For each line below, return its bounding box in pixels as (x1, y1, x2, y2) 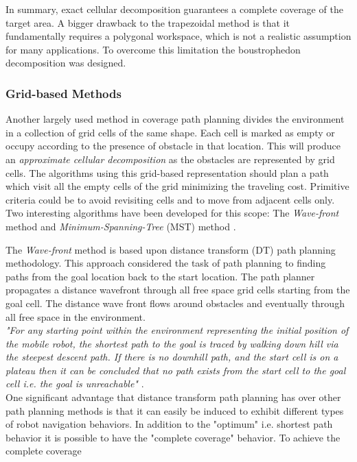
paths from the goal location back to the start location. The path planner (5, 269, 315, 283)
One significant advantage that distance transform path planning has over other (5, 390, 341, 404)
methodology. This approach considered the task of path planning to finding (5, 256, 326, 270)
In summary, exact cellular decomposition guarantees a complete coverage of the (5, 2, 343, 16)
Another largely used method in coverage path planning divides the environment (5, 112, 345, 126)
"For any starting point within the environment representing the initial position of (5, 323, 349, 337)
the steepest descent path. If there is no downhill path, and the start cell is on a (5, 350, 338, 364)
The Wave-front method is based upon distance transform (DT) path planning (5, 242, 336, 256)
